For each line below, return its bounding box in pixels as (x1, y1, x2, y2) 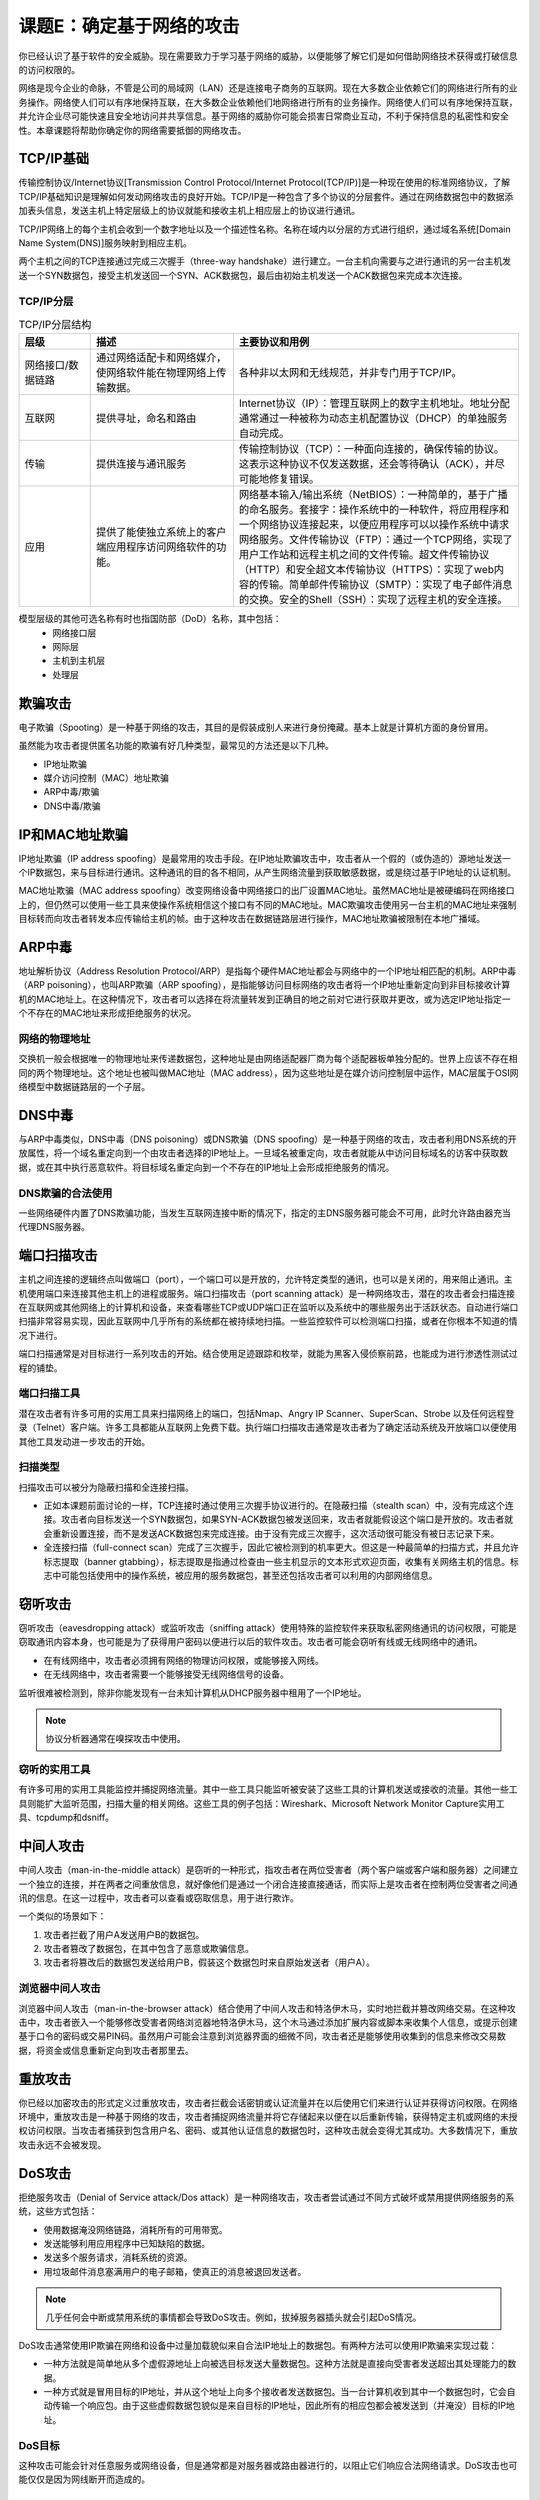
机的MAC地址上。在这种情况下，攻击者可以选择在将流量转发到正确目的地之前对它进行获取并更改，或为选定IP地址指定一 (18, 993, 511, 1005)
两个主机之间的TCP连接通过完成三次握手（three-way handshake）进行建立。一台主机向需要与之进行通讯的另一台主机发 (18, 255, 512, 267)
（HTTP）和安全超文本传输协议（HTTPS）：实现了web (238, 563, 495, 577)
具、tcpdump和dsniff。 (18, 1811, 115, 1824)
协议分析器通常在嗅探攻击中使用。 (45, 1733, 186, 1745)
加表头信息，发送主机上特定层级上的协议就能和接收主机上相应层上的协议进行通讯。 (18, 205, 360, 217)
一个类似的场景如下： (18, 1910, 107, 1922)
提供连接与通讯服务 (95, 457, 187, 471)
